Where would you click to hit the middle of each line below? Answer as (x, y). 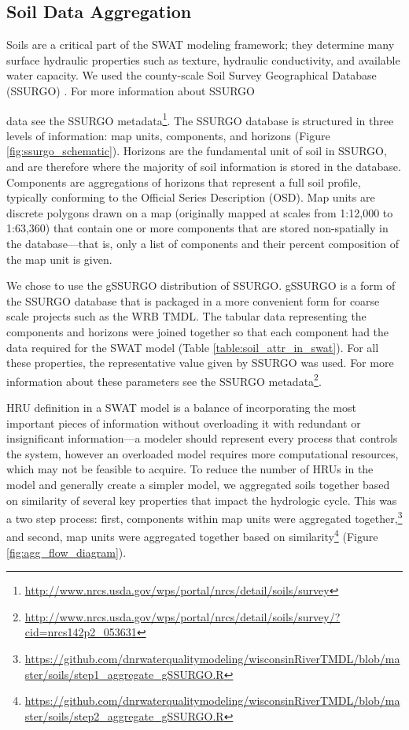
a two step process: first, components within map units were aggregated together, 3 (204, 517)
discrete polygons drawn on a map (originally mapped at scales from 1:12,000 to (200, 212)
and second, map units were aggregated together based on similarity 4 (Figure (192, 535)
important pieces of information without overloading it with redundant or (184, 422)
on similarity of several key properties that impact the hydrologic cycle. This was (202, 500)
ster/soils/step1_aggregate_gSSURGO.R (124, 674)
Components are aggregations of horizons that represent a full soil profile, (184, 182)
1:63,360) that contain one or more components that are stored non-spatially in (197, 228)
